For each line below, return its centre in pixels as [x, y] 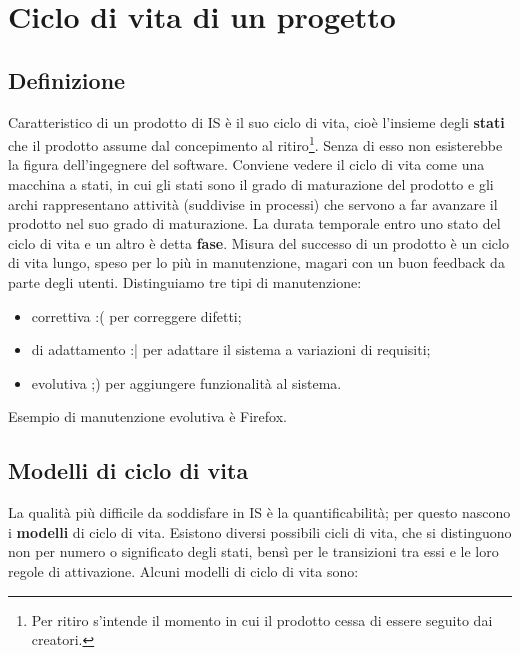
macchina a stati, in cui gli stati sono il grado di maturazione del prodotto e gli [251, 184]
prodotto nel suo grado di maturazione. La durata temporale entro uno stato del [254, 223]
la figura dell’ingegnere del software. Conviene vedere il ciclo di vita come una [246, 164]
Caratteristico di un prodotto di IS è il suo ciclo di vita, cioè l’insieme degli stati [256, 121]
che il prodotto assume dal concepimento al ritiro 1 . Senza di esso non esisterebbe [255, 143]
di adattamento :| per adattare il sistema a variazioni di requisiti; [231, 349]
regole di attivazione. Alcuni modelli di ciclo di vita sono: [183, 570]
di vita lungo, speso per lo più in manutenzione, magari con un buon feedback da [256, 262]
